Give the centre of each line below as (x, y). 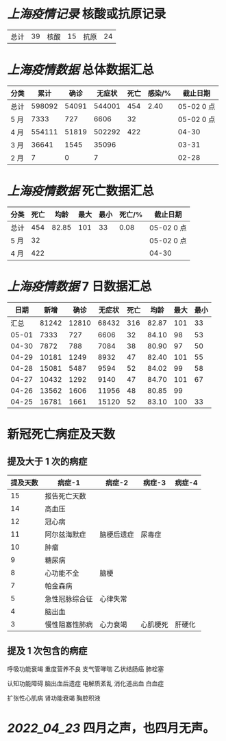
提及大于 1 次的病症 (47, 462)
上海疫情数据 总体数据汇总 (80, 70)
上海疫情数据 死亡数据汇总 (80, 191)
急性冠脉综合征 (69, 598)
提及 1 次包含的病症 (47, 651)
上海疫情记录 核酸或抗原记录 (87, 14)
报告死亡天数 (66, 496)
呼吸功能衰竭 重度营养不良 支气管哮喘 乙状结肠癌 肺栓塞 (86, 668)
